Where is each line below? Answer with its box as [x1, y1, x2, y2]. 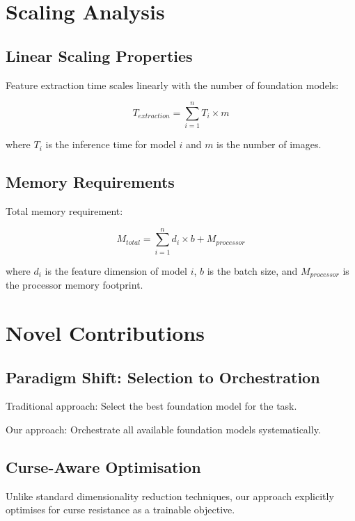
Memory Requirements [6, 171, 175, 193]
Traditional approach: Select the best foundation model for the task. [6, 399, 297, 413]
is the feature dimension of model [45, 263, 187, 278]
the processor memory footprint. [6, 278, 143, 292]
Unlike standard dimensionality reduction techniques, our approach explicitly [6, 488, 334, 503]
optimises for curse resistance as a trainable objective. [6, 502, 235, 517]
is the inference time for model [45, 137, 176, 152]
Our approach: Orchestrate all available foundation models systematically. [6, 422, 321, 437]
